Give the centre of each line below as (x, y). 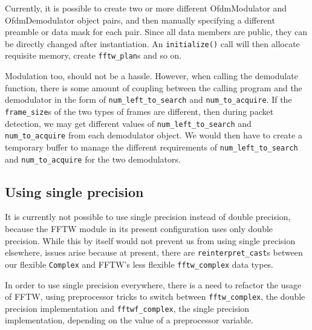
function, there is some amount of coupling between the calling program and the (154, 87)
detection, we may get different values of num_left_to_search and (128, 123)
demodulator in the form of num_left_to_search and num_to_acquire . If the (148, 99)
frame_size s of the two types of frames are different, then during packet (139, 111)
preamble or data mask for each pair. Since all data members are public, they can (156, 32)
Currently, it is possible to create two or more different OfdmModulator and (146, 8)
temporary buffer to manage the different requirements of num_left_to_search (151, 147)
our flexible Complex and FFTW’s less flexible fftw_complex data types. (139, 264)
